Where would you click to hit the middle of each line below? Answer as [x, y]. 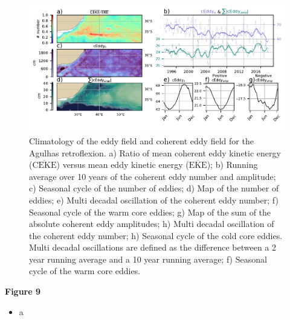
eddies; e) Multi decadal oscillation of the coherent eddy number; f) [154, 200]
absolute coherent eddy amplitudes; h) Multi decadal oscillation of [152, 224]
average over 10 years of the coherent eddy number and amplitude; [153, 176]
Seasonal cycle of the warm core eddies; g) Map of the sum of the [150, 212]
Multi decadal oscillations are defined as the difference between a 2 [153, 247]
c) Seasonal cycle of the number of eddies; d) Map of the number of [154, 188]
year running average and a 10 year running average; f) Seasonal [148, 259]
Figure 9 [23, 291]
